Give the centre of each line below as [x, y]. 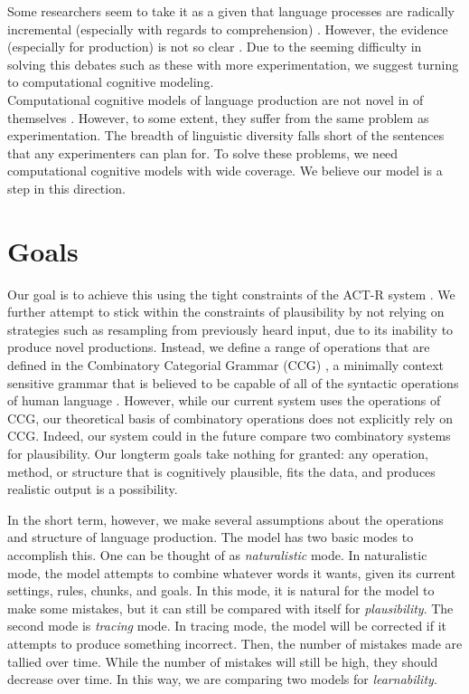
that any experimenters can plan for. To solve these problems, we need [203, 152]
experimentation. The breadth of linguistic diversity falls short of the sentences [226, 135]
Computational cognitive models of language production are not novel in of [216, 99]
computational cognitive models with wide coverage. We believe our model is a [225, 171]
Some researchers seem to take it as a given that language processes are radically [231, 11]
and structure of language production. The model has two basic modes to [211, 537]
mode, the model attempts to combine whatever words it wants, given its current [232, 572]
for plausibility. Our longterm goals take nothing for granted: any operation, [218, 453]
